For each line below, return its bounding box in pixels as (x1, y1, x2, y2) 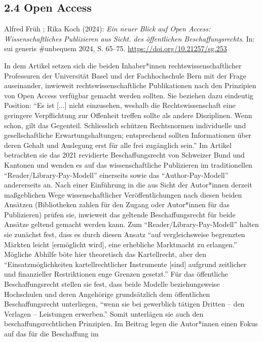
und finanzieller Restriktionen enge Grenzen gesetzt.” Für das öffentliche (4, 269, 228, 279)
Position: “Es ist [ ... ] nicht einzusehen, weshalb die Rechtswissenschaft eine (4, 100, 236, 110)
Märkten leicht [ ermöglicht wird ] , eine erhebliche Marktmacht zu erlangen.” (4, 239, 237, 249)
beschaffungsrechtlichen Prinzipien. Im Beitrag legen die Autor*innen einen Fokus (4, 318, 258, 329)
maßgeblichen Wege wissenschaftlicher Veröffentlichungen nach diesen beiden (4, 189, 242, 200)
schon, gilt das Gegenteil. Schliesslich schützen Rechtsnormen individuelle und (4, 120, 246, 130)
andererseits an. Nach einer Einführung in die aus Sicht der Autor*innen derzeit (4, 179, 252, 190)
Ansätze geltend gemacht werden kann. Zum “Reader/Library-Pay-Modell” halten (4, 219, 259, 230)
